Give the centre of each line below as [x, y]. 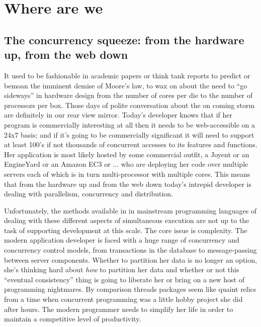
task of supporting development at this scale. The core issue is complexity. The [126, 230]
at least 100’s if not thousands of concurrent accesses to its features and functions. [131, 144]
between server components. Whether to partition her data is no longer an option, [130, 259]
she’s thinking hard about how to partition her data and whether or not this [122, 269]
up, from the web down [66, 55]
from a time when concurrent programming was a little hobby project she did [123, 299]
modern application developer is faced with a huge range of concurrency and [122, 240]
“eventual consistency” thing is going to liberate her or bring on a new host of [124, 279]
